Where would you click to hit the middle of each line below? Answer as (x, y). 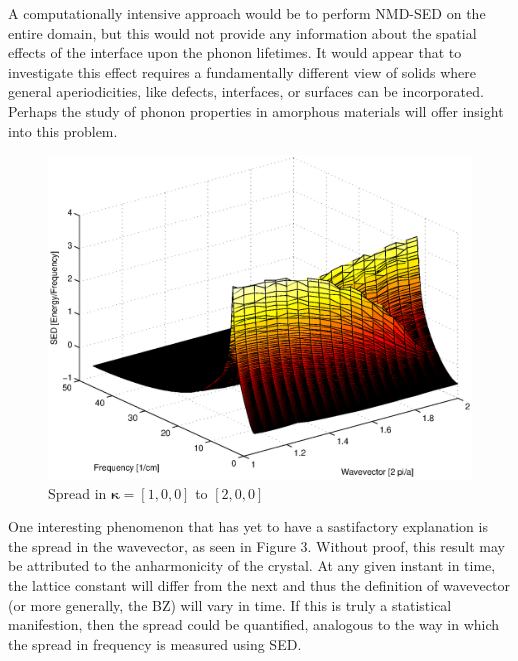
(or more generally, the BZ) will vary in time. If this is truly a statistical (230, 604)
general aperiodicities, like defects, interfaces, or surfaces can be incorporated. (246, 91)
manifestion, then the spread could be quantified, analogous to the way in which (254, 624)
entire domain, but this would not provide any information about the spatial (242, 32)
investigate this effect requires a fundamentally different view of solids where (242, 71)
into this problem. (63, 130)
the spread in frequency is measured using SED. (155, 643)
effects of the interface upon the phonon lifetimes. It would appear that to (235, 52)
